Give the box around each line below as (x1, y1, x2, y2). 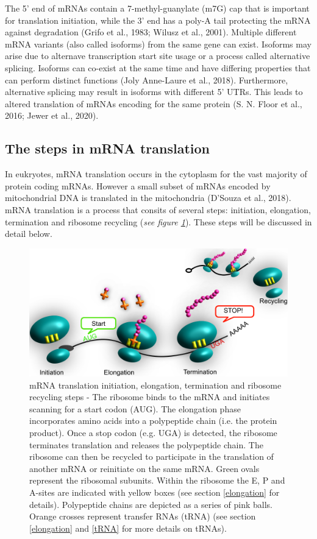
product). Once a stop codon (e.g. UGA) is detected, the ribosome (29, 426, 277, 439)
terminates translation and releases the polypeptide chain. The (29, 438, 263, 451)
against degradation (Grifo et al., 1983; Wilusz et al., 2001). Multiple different (5, 26, 297, 38)
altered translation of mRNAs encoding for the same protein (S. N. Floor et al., (5, 97, 302, 110)
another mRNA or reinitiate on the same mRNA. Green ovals (29, 462, 260, 474)
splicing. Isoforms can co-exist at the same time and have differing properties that (5, 61, 311, 74)
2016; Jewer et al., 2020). (5, 109, 99, 122)
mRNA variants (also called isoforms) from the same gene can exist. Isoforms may (5, 37, 312, 50)
